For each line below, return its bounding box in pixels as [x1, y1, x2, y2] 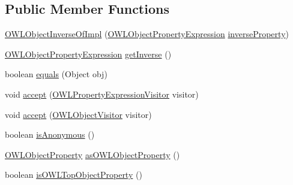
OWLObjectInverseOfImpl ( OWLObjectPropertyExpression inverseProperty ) [5, 28, 289, 40]
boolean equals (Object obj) [5, 68, 107, 80]
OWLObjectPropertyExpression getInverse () [5, 47, 172, 60]
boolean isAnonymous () [5, 128, 95, 141]
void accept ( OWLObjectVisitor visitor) [5, 108, 152, 120]
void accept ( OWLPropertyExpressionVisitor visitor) [5, 87, 199, 100]
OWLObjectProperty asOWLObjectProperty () [5, 148, 180, 160]
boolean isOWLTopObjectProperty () [5, 168, 142, 181]
